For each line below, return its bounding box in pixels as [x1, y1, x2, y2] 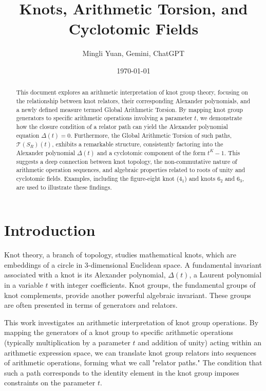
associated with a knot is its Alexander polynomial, [4, 269, 166, 280]
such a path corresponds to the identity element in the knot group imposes [4, 367, 239, 378]
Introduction [4, 219, 96, 240]
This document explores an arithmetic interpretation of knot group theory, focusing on [16, 88, 248, 97]
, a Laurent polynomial [189, 269, 262, 280]
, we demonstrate [196, 114, 242, 122]
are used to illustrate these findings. [16, 182, 112, 191]
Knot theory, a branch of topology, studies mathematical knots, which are [4, 249, 236, 260]
